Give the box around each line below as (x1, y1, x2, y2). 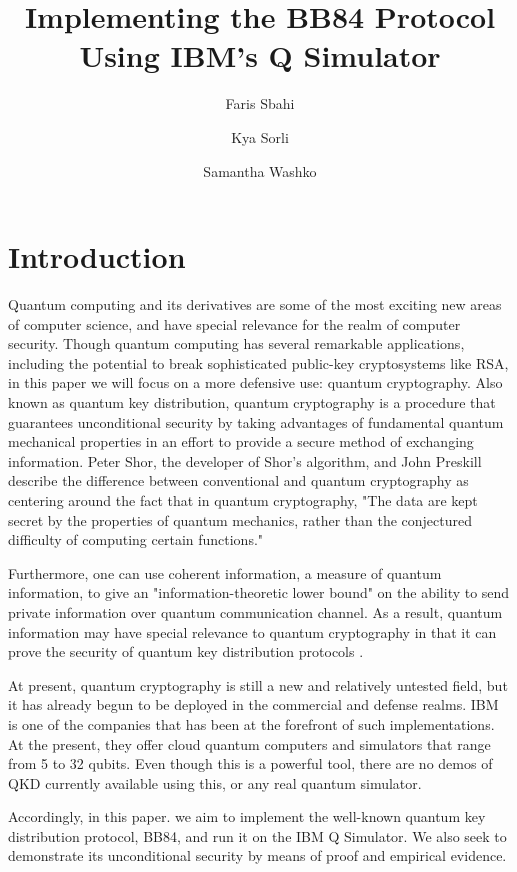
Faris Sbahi (225, 93, 295, 114)
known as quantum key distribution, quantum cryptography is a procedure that (8, 392, 496, 412)
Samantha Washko (203, 160, 317, 181)
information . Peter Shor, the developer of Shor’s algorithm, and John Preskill (8, 450, 482, 471)
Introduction (8, 236, 186, 277)
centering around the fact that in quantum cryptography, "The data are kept (8, 489, 478, 510)
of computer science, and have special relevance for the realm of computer (8, 313, 461, 334)
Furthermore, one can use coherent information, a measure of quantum (8, 562, 442, 583)
